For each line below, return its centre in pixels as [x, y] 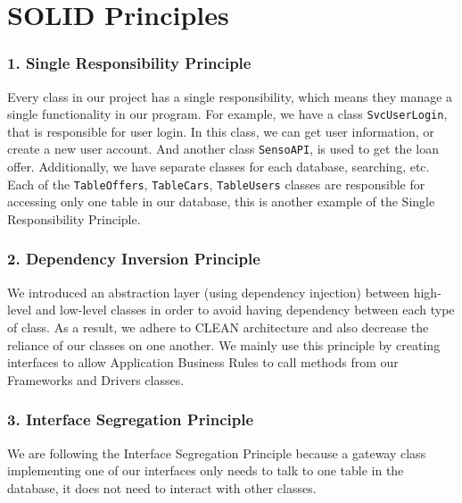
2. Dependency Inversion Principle [134, 259]
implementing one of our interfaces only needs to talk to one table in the [206, 470]
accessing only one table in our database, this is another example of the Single [221, 201]
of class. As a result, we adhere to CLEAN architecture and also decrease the [218, 327]
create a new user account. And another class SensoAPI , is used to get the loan [223, 149]
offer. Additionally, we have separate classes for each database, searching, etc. [219, 167]
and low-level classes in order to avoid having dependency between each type [245, 310]
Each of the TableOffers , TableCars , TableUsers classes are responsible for [216, 184]
